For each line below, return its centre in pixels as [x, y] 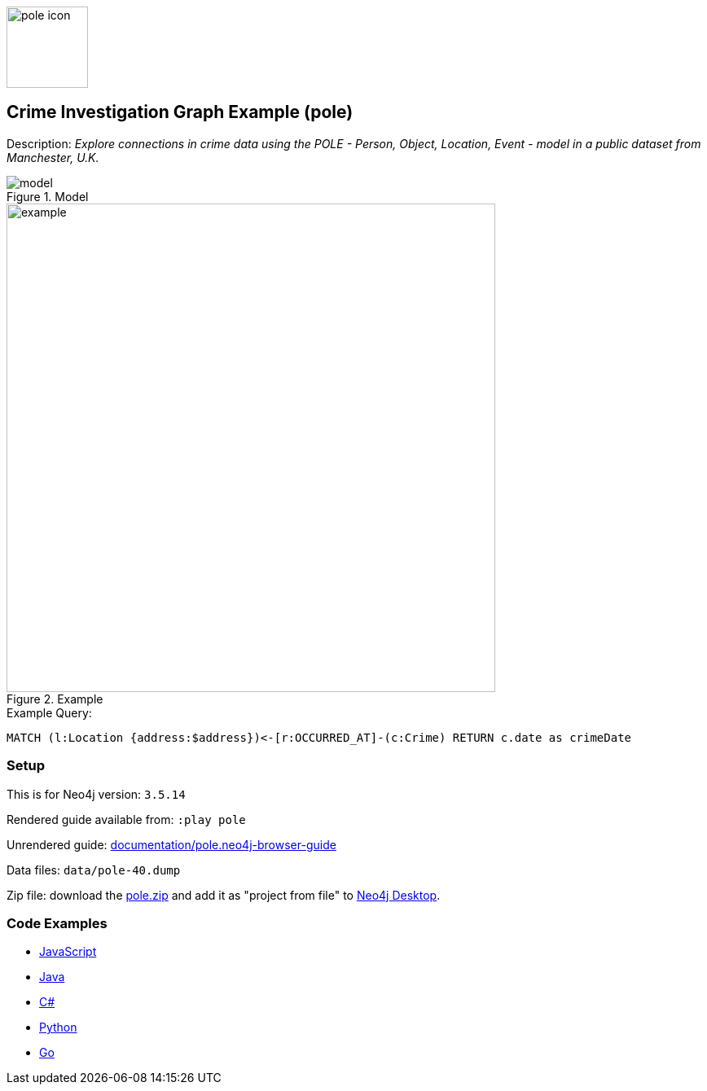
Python [58, 1027]
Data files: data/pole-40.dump [94, 870]
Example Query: [49, 712]
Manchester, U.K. [53, 157]
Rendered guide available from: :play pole [126, 819]
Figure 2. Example [55, 699]
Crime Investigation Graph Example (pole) [180, 112]
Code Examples [57, 923]
